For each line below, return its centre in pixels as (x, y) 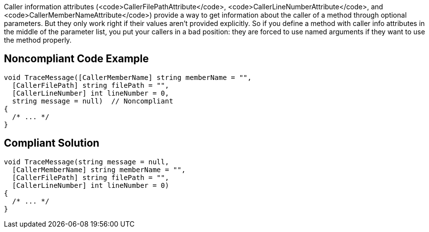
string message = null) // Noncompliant (93, 101)
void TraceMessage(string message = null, (87, 162)
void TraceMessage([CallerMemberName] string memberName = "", (128, 77)
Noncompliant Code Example (76, 59)
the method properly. (38, 40)
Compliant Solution (52, 143)
